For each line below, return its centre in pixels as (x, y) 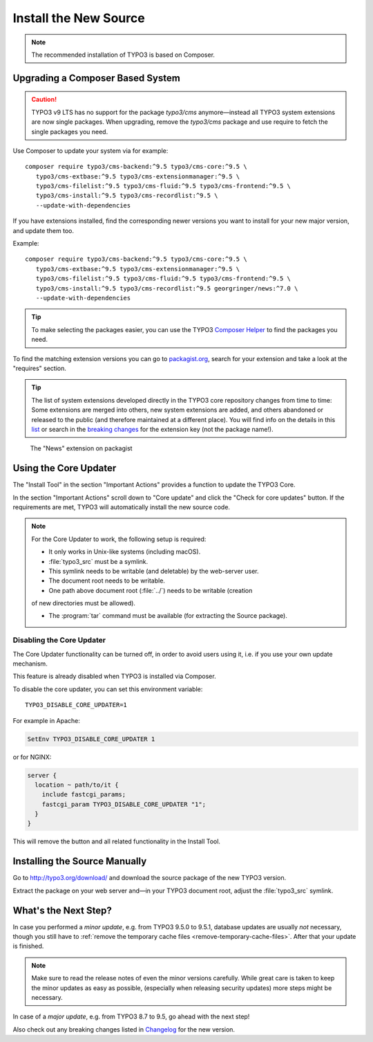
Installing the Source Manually (80, 861)
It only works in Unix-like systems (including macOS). (125, 552)
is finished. (28, 946)
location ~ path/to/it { (77, 785)
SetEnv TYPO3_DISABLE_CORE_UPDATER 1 (91, 739)
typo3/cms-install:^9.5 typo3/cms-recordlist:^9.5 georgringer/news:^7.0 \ (167, 288)
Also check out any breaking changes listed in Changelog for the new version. (124, 1029)
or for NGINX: (32, 757)
